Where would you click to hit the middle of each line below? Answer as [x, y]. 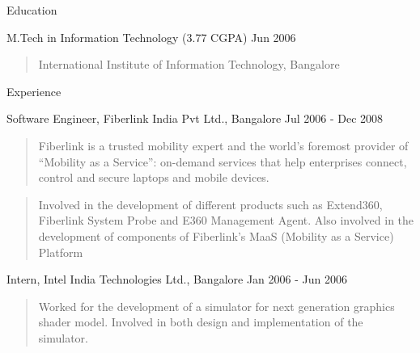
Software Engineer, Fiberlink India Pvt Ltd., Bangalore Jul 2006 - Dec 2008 [195, 118]
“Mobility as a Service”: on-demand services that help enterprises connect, [223, 161]
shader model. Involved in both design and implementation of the [201, 322]
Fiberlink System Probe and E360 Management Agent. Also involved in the [226, 220]
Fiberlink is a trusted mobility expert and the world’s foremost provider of [223, 145]
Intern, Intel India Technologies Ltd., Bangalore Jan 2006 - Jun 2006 [177, 279]
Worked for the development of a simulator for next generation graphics [216, 306]
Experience [34, 91]
